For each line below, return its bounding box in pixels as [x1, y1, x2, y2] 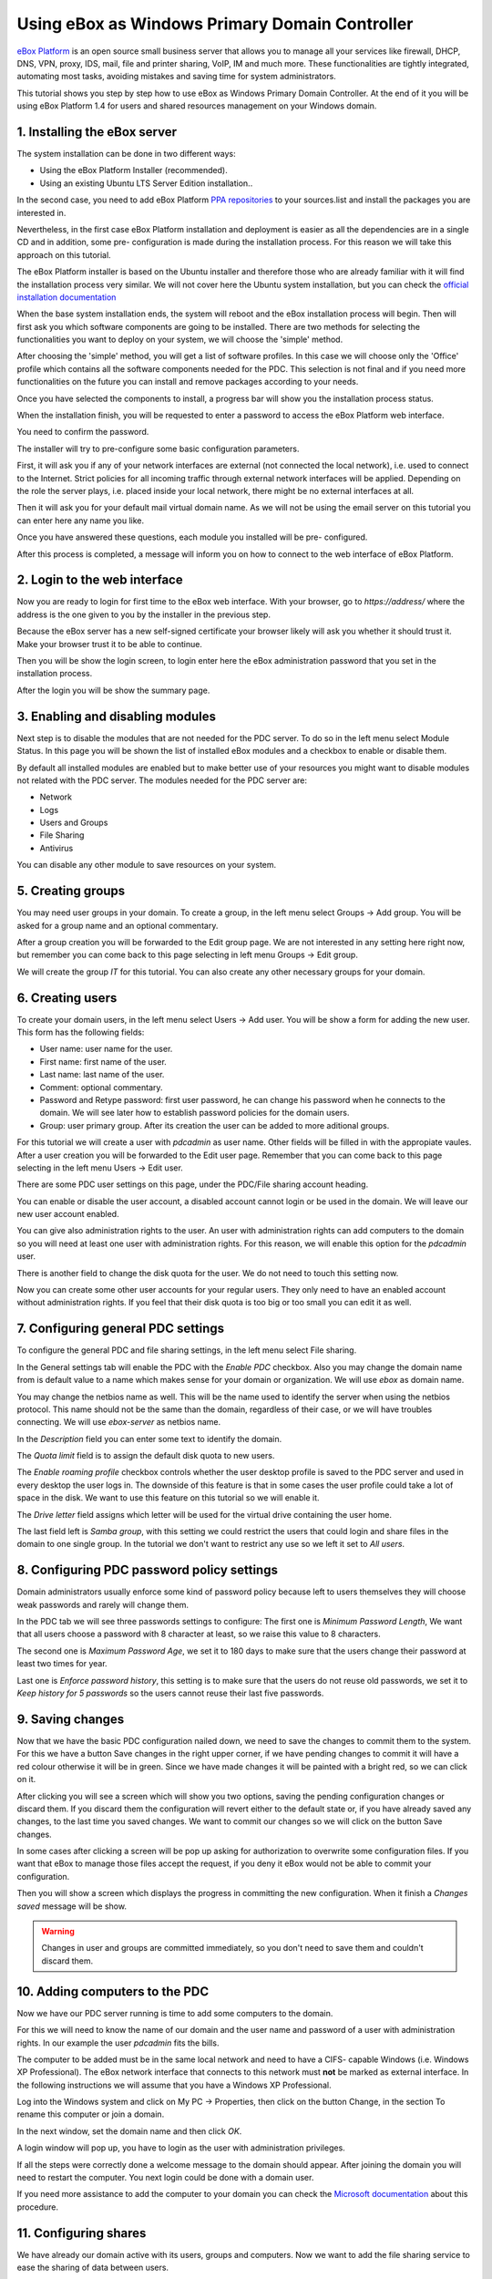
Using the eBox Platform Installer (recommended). [39, 165, 228, 176]
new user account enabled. [16, 1209, 119, 1220]
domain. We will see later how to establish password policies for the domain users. [39, 1108, 350, 1119]
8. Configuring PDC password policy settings [16, 1562, 278, 1578]
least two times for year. [16, 1658, 108, 1669]
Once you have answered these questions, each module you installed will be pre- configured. [16, 531, 368, 542]
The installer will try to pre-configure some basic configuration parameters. [16, 443, 300, 454]
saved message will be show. [16, 1901, 128, 1912]
